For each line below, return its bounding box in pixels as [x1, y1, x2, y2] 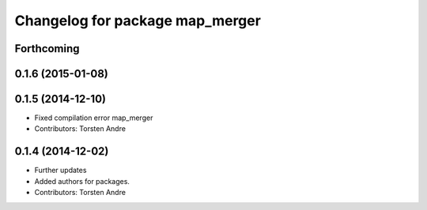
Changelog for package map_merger [14, 12, 261, 29]
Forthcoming [14, 42, 80, 55]
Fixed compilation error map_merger [34, 113, 153, 122]
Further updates [34, 166, 87, 175]
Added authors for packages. [34, 176, 130, 186]
